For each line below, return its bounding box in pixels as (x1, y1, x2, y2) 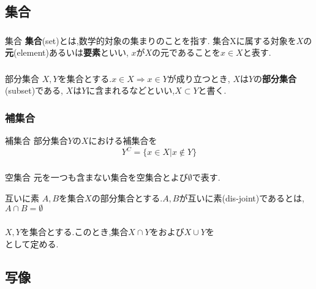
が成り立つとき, (167, 72, 230, 84)
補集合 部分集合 (5, 134, 68, 147)
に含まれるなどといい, (86, 84, 175, 97)
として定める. (5, 237, 59, 250)
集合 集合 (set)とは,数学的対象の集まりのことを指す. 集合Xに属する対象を (5, 34, 296, 47)
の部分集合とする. (91, 191, 163, 204)
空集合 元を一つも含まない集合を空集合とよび (5, 171, 188, 184)
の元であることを (152, 46, 220, 59)
